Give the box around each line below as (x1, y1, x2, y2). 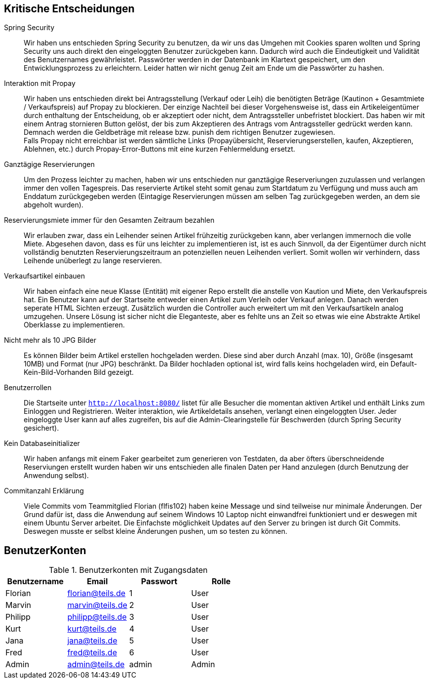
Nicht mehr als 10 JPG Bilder (4, 336, 96, 345)
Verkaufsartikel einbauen (4, 272, 85, 281)
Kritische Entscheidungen (4, 2, 135, 15)
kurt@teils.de (67, 624, 117, 634)
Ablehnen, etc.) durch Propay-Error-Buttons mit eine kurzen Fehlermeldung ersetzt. (24, 145, 295, 154)
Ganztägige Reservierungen (4, 160, 95, 169)
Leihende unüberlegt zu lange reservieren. (24, 256, 162, 265)
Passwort (141, 576, 178, 587)
